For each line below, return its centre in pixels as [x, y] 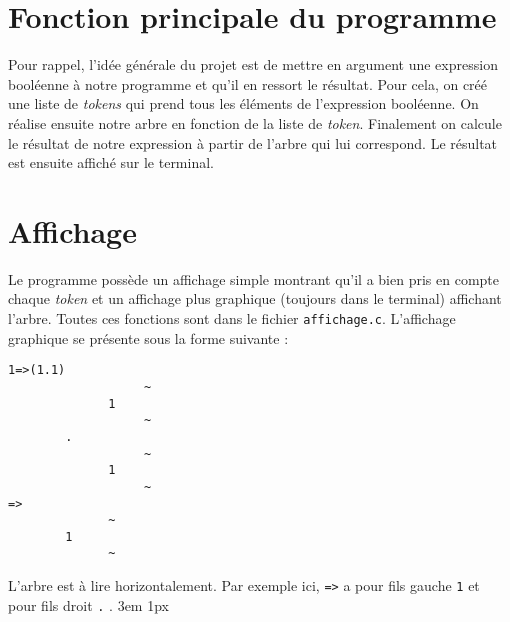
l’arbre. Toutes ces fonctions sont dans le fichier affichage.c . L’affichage [232, 318]
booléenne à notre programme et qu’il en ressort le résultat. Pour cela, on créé [248, 83]
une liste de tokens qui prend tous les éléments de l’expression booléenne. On [243, 103]
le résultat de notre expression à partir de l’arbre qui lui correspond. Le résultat [253, 142]
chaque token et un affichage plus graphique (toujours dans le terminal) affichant [255, 298]
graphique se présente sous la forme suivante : [148, 337]
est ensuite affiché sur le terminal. [111, 162]
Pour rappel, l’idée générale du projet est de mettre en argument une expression [253, 64]
